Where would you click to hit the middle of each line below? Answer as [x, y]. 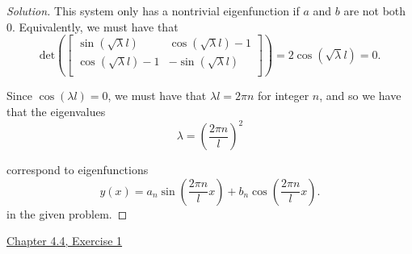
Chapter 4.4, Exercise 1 [65, 241]
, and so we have [360, 96]
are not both [375, 10]
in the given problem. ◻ [67, 213]
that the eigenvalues [56, 111]
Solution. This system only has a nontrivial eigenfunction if [153, 10]
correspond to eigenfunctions [78, 170]
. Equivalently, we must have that [95, 26]
